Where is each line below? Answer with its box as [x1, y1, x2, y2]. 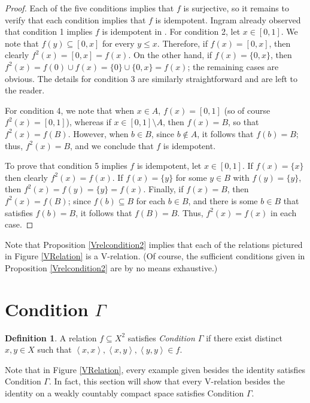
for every [102, 37, 135, 49]
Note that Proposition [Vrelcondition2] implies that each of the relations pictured [5, 238, 303, 250]
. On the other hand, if [128, 49, 212, 61]
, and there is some [188, 194, 258, 207]
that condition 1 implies [5, 25, 93, 38]
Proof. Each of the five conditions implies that [5, 2, 174, 14]
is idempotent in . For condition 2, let [102, 25, 241, 38]
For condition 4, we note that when [5, 104, 135, 116]
